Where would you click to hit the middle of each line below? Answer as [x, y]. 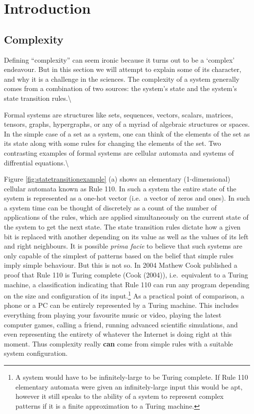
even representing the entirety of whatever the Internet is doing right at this [118, 334]
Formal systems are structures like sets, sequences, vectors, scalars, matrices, [118, 114]
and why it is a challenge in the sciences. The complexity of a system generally [122, 79]
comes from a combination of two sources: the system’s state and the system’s [121, 88]
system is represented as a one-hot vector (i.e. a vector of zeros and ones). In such [127, 198]
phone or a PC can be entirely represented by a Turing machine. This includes [121, 305]
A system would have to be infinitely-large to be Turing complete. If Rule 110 [132, 377]
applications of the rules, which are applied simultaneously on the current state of [126, 217]
